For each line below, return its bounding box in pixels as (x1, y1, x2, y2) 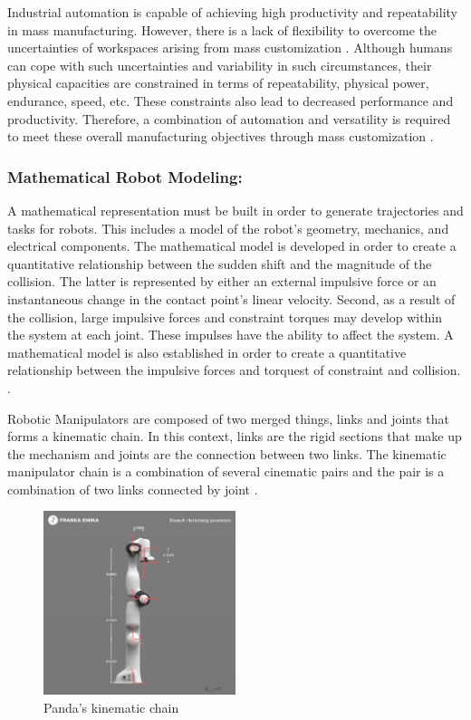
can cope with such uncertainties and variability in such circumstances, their (7, 55, 432, 74)
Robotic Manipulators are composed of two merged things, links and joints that (7, 408, 449, 427)
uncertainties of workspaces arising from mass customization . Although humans (7, 38, 453, 57)
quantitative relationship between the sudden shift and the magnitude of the (7, 254, 432, 273)
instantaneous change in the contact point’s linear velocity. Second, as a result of (7, 289, 456, 308)
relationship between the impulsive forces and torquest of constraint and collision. (7, 360, 461, 379)
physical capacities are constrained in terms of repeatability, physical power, (7, 73, 429, 92)
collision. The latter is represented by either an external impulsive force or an (7, 272, 437, 291)
